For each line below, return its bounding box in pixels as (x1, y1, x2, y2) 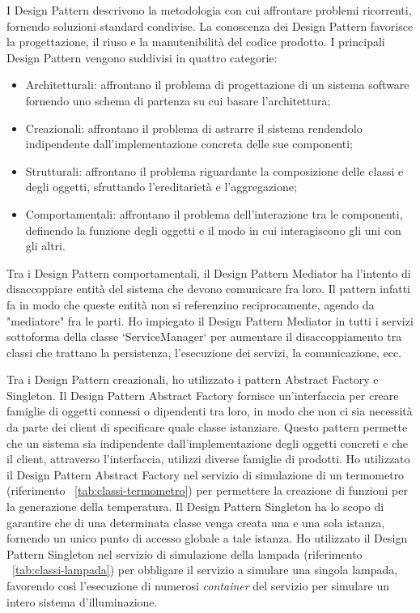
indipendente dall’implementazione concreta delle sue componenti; (25, 135, 353, 152)
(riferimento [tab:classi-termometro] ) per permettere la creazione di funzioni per (6, 482, 408, 499)
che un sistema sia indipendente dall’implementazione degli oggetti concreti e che (6, 434, 409, 451)
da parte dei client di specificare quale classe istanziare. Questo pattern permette (6, 419, 408, 436)
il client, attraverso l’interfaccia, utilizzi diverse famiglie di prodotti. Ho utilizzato (6, 450, 410, 467)
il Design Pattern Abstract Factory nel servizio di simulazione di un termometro (6, 466, 405, 483)
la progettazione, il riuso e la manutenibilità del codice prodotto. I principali (6, 33, 385, 50)
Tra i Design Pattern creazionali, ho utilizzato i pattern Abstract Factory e (6, 371, 379, 388)
